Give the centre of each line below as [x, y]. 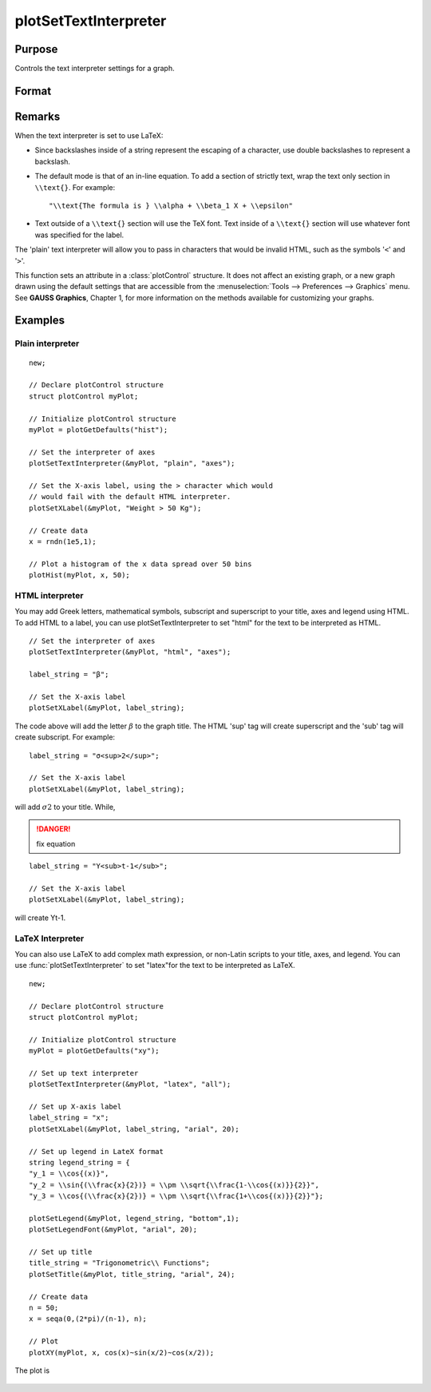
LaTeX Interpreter [49, 938]
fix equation [56, 843]
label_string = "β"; [69, 674]
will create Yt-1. [40, 918]
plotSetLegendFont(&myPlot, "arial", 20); [113, 1229]
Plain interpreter [47, 343]
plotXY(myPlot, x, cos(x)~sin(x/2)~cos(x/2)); [122, 1352]
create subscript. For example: [65, 737]
